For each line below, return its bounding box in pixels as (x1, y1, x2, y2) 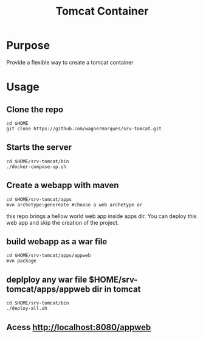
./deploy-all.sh (6, 306, 47, 312)
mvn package (6, 258, 36, 264)
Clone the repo (6, 104, 64, 114)
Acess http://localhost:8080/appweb (6, 322, 151, 333)
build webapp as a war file (6, 236, 108, 247)
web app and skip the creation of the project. (6, 219, 119, 226)
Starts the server (6, 142, 72, 153)
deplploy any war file (6, 274, 88, 284)
